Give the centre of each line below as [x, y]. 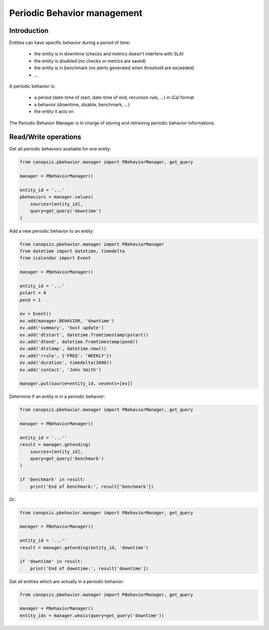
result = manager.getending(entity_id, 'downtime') [84, 548]
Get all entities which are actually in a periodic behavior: [67, 581]
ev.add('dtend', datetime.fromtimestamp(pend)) [79, 342]
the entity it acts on [54, 112]
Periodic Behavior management [76, 13]
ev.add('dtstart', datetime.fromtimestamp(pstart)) [84, 335]
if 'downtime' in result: [51, 561]
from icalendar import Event [55, 258]
